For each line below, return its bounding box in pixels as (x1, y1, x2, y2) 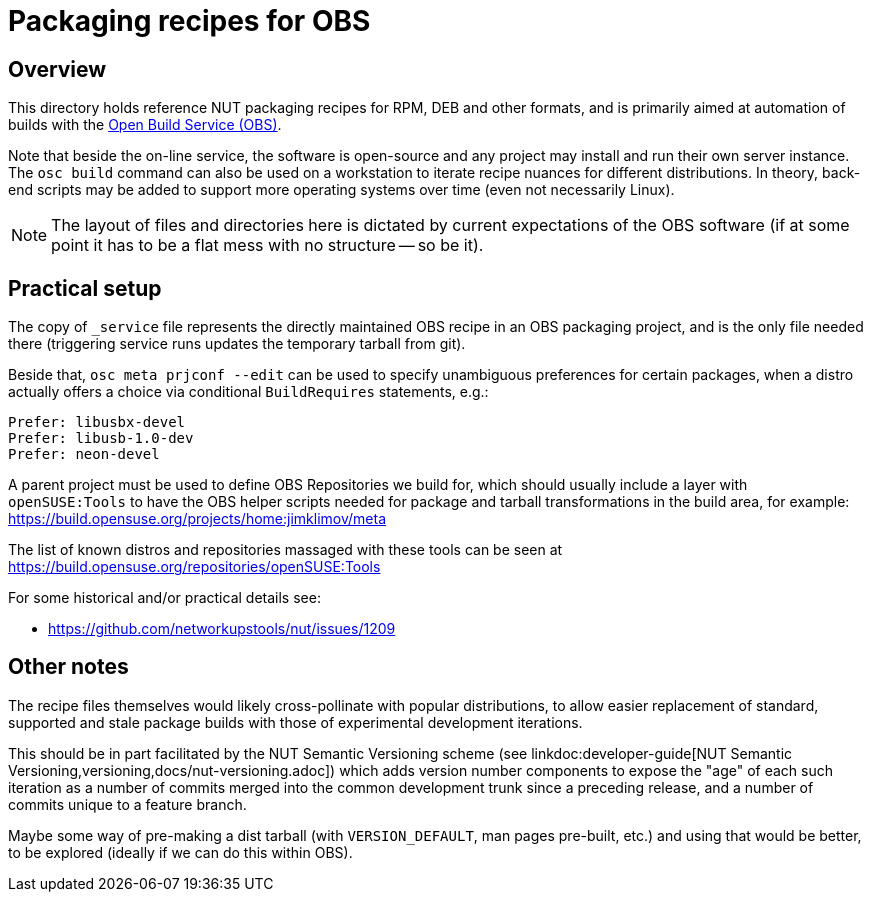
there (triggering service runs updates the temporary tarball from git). (8, 335, 466, 353)
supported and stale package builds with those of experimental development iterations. (8, 713, 583, 731)
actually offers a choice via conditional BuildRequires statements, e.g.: (8, 383, 489, 401)
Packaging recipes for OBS (8, 4, 371, 38)
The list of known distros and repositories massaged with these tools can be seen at (8, 541, 563, 559)
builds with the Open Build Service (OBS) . (8, 116, 282, 134)
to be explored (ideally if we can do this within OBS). (8, 843, 353, 861)
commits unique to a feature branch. (8, 795, 247, 813)
